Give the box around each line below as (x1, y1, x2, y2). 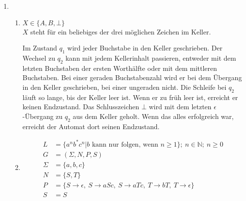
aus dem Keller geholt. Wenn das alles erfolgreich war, (73, 111, 234, 121)
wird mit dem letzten (149, 101, 212, 112)
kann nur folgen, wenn (92, 141, 158, 148)
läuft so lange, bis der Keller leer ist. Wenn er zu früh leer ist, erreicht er (22, 92, 238, 102)
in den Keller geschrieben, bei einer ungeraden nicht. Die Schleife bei (22, 82, 227, 92)
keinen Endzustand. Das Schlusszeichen (22, 101, 139, 112)
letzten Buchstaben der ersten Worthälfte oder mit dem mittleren (22, 63, 217, 73)
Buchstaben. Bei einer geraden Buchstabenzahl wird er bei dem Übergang (22, 72, 242, 83)
